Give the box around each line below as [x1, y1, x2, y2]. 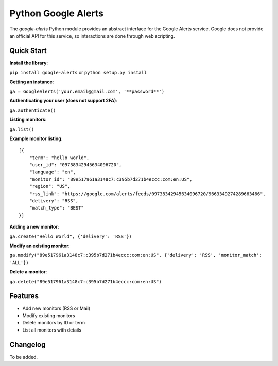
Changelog [9, 340, 46, 349]
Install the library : [9, 60, 48, 66]
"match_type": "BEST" [29, 205, 84, 211]
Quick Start [9, 46, 47, 55]
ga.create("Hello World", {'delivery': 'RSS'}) [9, 233, 132, 239]
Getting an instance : [9, 79, 54, 85]
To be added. [9, 354, 38, 360]
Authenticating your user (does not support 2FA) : [9, 98, 118, 104]
